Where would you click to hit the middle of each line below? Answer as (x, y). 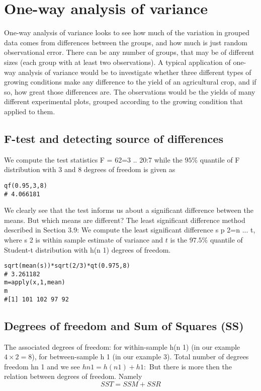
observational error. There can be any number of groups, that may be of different (129, 52)
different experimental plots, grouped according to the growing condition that (124, 101)
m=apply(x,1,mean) (35, 283)
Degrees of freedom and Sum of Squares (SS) (124, 325)
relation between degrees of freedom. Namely (73, 376)
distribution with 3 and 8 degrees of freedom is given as (90, 169)
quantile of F (220, 159)
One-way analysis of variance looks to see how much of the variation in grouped (127, 32)
